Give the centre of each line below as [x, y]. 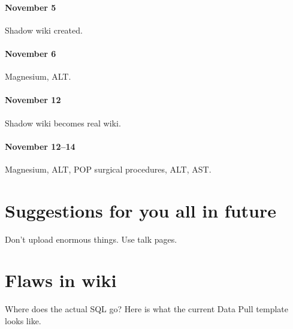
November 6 [31, 53]
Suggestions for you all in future [141, 210]
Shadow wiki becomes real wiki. [63, 123]
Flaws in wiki [61, 280]
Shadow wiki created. [44, 30]
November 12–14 [40, 146]
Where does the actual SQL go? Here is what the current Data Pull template [146, 309]
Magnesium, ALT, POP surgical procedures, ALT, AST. [108, 169]
